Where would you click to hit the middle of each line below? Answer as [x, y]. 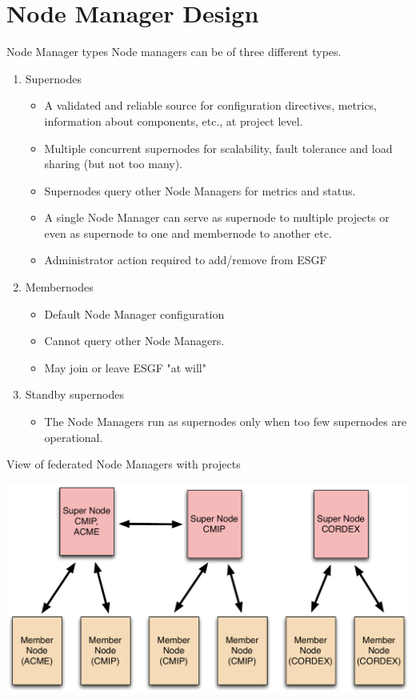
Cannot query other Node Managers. [134, 341]
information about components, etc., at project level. [174, 121]
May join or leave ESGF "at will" [125, 367]
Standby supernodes [74, 394]
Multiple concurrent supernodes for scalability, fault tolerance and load [218, 148]
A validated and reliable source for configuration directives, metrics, [211, 105]
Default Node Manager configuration [134, 313]
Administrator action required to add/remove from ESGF [186, 260]
